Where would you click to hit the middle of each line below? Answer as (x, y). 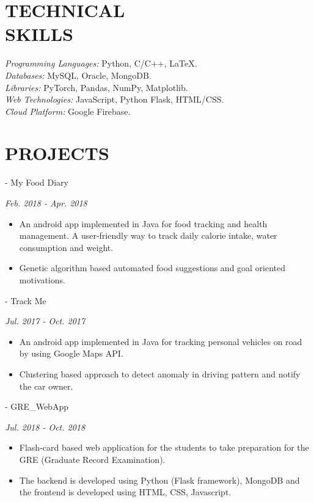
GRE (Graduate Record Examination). (92, 459)
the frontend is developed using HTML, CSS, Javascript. (125, 492)
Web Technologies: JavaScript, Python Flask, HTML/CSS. (115, 99)
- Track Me (26, 300)
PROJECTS (57, 153)
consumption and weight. (66, 247)
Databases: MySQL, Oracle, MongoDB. (78, 75)
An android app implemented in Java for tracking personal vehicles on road (161, 341)
